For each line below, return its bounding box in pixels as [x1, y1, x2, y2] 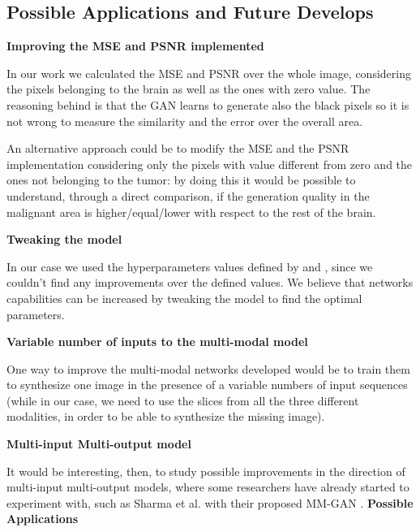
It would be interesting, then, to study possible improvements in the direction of [6, 462, 405, 479]
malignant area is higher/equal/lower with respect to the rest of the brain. [6, 203, 376, 220]
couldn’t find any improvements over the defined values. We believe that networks [6, 274, 414, 291]
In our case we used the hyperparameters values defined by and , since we [6, 257, 373, 275]
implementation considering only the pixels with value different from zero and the [6, 155, 413, 172]
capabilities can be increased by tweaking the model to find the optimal [6, 289, 362, 306]
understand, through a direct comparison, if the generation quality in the [6, 187, 370, 204]
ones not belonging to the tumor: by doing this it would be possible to [6, 171, 356, 188]
